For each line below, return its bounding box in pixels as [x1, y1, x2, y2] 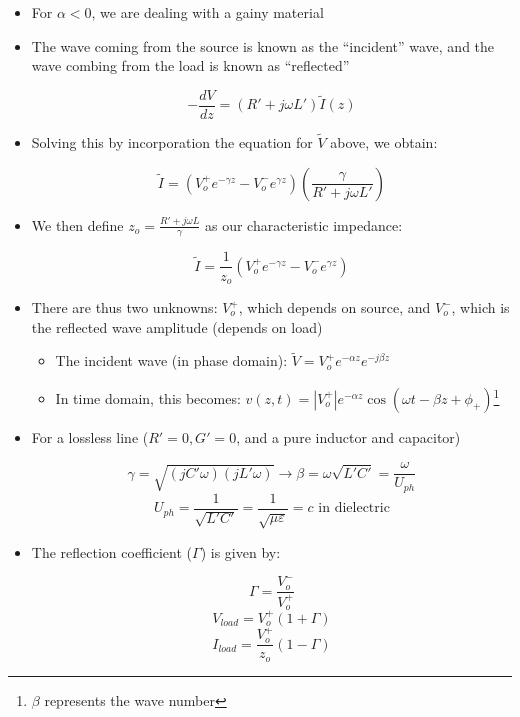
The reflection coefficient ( [31, 541, 193, 562]
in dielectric [318, 501, 390, 516]
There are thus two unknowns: [31, 297, 218, 317]
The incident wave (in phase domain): [55, 350, 288, 371]
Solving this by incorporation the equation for [31, 132, 313, 153]
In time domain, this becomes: [55, 387, 241, 408]
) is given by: [200, 541, 281, 562]
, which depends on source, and [238, 297, 431, 317]
